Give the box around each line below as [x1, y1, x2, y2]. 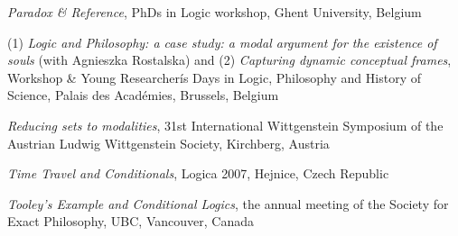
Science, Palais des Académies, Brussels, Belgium [7, 86, 279, 104]
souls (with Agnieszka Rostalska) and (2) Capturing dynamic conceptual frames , [7, 50, 452, 69]
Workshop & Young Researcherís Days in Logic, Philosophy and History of [7, 68, 421, 86]
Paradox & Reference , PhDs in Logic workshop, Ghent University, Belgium [7, 3, 422, 21]
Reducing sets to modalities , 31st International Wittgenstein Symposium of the [7, 115, 444, 134]
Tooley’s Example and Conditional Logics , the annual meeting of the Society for [7, 194, 449, 213]
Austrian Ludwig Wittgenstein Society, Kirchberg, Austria [7, 133, 330, 152]
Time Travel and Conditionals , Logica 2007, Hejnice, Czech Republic [7, 164, 389, 183]
